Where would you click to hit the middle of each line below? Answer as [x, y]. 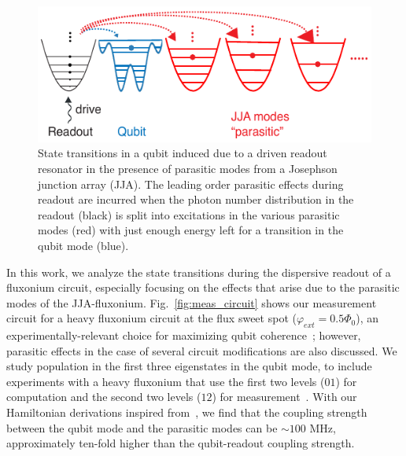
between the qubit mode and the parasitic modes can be [142, 427]
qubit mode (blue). [83, 245]
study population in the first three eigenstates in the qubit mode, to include [189, 366]
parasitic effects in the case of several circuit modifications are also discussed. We [202, 350]
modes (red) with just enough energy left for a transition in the [191, 230]
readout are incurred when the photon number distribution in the [196, 199]
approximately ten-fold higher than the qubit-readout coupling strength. [181, 443]
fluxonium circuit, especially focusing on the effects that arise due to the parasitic [203, 287]
